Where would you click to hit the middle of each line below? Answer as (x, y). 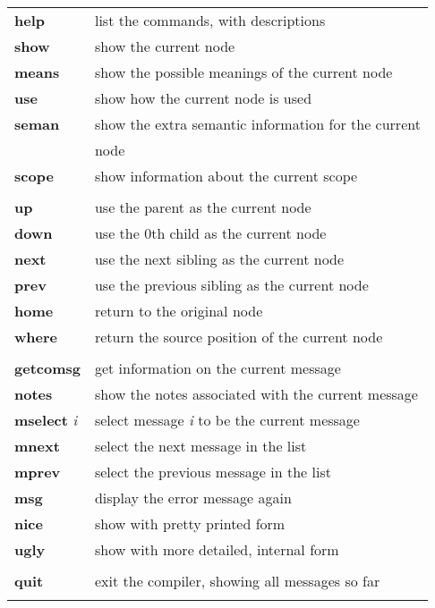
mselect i (46, 420)
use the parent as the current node (203, 207)
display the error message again (193, 498)
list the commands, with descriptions (210, 20)
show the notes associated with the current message (256, 394)
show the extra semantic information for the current (257, 124)
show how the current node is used (203, 98)
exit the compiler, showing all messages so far (237, 581)
